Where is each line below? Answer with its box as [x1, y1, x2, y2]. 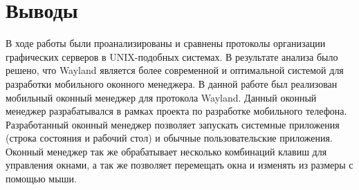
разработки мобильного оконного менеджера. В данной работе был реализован [6, 76, 338, 91]
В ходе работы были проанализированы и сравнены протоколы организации [6, 36, 326, 50]
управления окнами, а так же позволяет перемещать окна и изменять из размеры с [6, 158, 353, 172]
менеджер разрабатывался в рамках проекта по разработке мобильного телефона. [6, 104, 347, 118]
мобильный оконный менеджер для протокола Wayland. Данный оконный [6, 90, 317, 104]
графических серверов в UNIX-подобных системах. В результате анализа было [6, 49, 338, 64]
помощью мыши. [6, 171, 77, 186]
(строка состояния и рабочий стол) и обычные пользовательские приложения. [6, 131, 333, 145]
